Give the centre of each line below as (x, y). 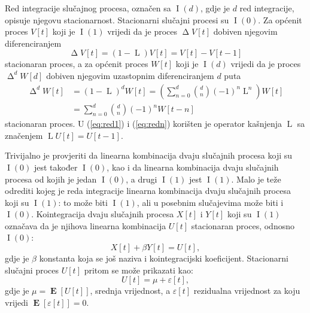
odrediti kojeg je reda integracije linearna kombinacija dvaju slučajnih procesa (148, 191)
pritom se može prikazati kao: (139, 270)
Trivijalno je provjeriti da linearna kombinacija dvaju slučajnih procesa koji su (149, 155)
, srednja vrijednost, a (130, 291)
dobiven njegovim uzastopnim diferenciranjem (130, 75)
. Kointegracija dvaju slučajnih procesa (103, 214)
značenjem (24, 135)
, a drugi (142, 179)
